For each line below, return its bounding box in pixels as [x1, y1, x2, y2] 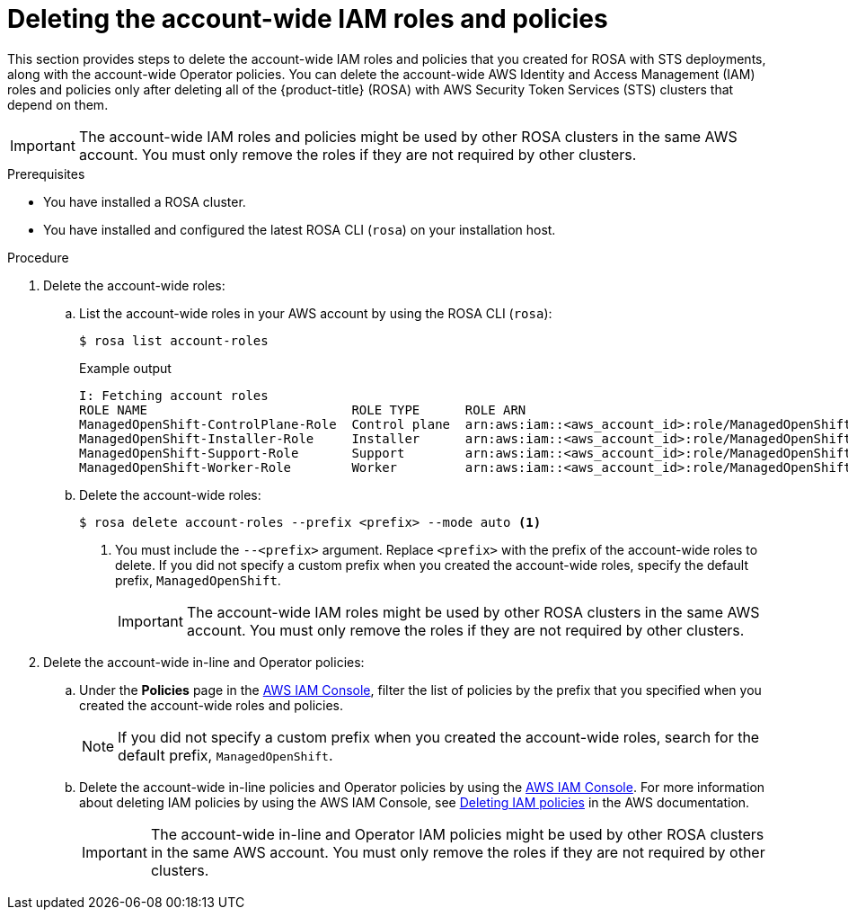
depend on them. [7, 96, 109, 112]
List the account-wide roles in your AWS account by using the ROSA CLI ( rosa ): [79, 305, 552, 321]
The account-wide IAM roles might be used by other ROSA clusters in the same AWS [186, 602, 760, 621]
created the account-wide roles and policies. [79, 697, 344, 713]
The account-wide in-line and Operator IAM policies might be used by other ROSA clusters [150, 824, 764, 843]
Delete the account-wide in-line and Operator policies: [43, 654, 365, 670]
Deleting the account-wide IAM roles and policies [7, 4, 608, 34]
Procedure [7, 249, 69, 265]
